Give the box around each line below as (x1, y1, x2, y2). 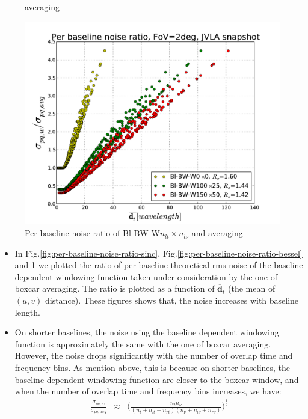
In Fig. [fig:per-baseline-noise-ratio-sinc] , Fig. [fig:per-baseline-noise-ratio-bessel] (14, 246, 303, 259)
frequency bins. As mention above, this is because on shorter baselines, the (14, 361, 291, 373)
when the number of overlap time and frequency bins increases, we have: (14, 385, 282, 397)
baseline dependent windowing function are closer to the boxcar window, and (14, 373, 299, 385)
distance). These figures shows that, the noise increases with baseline (45, 294, 299, 307)
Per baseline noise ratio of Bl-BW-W (25, 227, 160, 239)
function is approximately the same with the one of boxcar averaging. (14, 337, 271, 350)
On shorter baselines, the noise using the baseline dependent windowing (14, 326, 279, 338)
